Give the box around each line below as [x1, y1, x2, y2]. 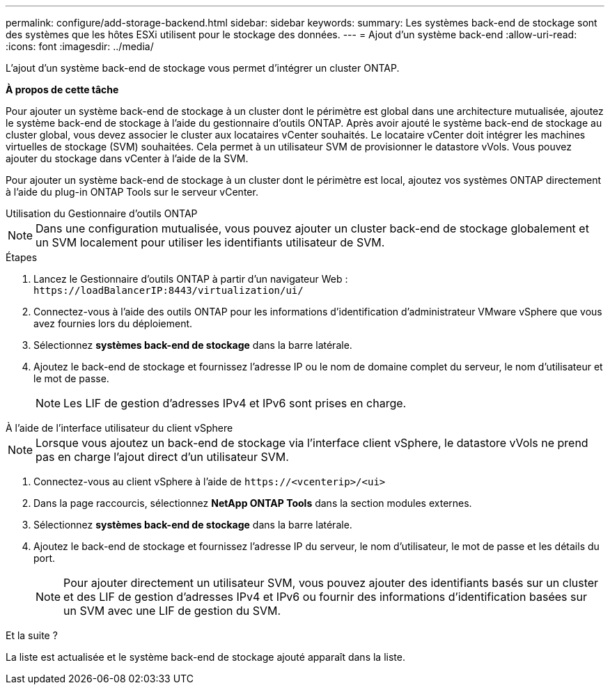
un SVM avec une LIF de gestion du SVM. [63, 604, 281, 618]
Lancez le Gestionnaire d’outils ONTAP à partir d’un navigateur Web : [33, 273, 348, 285]
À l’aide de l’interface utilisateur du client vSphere [6, 422, 233, 434]
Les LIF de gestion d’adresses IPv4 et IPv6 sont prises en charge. [63, 396, 407, 410]
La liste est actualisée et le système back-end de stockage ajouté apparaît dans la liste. [6, 651, 405, 663]
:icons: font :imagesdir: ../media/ [6, 40, 154, 52]
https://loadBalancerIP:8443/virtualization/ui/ [33, 285, 304, 296]
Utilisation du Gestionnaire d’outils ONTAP [6, 207, 198, 219]
